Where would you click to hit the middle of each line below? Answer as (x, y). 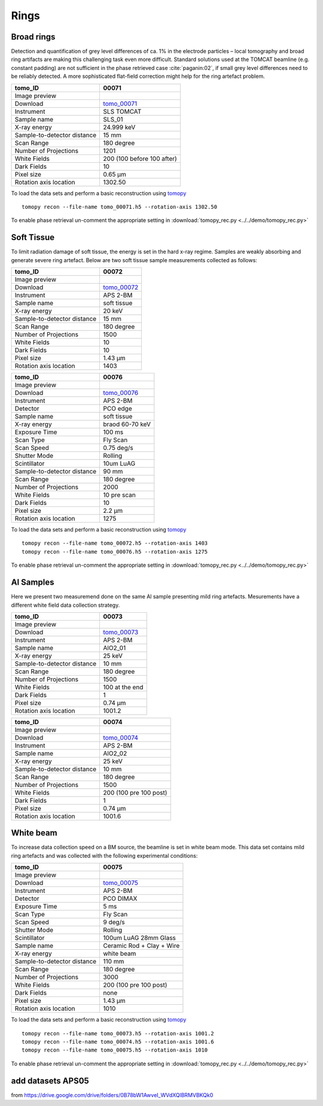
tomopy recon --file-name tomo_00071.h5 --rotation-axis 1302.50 (120, 207)
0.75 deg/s (118, 448)
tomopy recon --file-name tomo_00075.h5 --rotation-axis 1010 (115, 1050)
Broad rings (33, 37)
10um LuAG (119, 464)
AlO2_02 (115, 753)
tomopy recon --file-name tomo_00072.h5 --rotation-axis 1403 (115, 543)
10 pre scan (119, 495)
